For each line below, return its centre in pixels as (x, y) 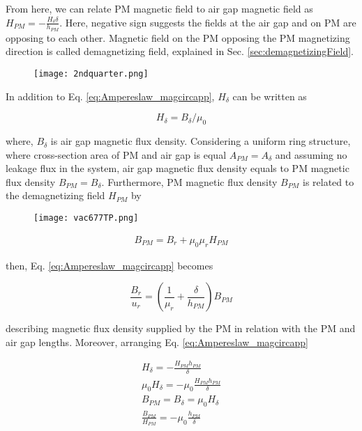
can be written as (270, 96)
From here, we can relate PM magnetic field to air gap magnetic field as (159, 8)
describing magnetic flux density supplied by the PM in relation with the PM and (181, 328)
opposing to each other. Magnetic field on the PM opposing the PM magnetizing (178, 37)
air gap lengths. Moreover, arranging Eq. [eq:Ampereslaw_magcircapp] (157, 342)
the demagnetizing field (55, 195)
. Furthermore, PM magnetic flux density (189, 181)
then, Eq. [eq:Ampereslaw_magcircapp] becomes (110, 265)
